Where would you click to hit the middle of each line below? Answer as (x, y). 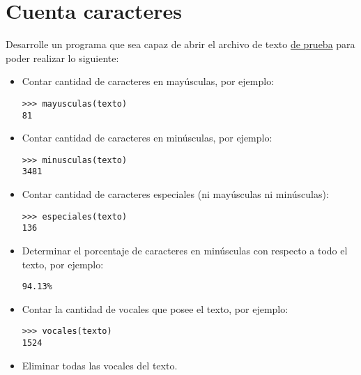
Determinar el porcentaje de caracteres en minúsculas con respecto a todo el (185, 251)
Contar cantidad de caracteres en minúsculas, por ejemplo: (147, 138)
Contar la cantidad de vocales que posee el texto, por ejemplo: (155, 308)
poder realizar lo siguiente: (62, 58)
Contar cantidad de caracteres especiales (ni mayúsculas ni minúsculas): (175, 194)
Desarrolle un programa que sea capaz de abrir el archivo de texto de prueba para (180, 44)
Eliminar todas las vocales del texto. (100, 365)
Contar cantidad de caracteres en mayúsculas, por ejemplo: (148, 81)
